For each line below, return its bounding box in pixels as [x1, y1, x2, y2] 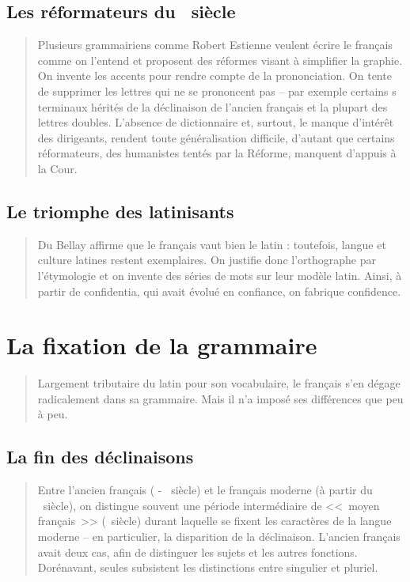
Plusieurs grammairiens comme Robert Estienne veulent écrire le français [37, 36, 393, 53]
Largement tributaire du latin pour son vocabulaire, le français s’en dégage [37, 375, 401, 391]
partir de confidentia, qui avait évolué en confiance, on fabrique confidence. [37, 282, 401, 299]
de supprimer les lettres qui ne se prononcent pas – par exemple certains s [37, 82, 397, 99]
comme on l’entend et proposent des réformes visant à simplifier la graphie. [37, 51, 403, 68]
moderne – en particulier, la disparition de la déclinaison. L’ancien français [37, 528, 401, 545]
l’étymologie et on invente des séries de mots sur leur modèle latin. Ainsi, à [37, 266, 402, 283]
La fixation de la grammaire [6, 329, 317, 361]
